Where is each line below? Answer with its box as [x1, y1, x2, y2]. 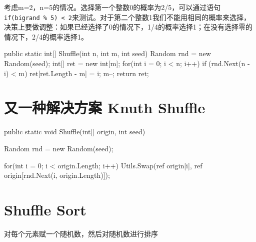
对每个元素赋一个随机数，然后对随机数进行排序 [4, 228, 158, 238]
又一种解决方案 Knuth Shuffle [4, 97, 205, 118]
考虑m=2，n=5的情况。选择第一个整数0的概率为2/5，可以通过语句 [4, 2, 221, 12]
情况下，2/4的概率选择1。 [4, 31, 88, 42]
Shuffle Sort [4, 199, 86, 219]
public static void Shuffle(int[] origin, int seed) [4, 126, 145, 137]
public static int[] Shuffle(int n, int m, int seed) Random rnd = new [4, 48, 211, 59]
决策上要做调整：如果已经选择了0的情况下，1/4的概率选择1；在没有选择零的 [4, 22, 252, 32]
